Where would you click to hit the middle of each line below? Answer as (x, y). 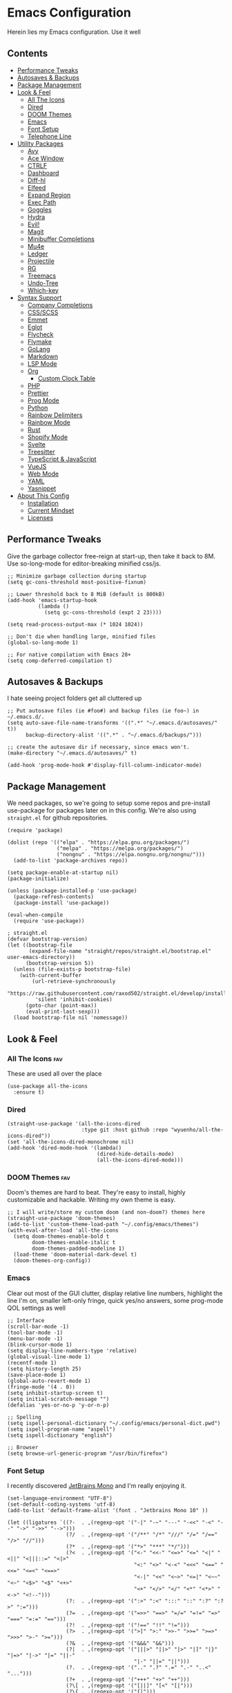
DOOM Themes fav (39, 1177)
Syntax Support (39, 298)
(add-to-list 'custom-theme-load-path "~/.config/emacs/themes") (103, 1225)
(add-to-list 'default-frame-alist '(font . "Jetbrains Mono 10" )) (108, 1511)
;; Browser (23, 1447)
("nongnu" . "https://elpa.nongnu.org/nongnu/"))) (131, 855)
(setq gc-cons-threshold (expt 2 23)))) (103, 612)
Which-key (43, 290)
